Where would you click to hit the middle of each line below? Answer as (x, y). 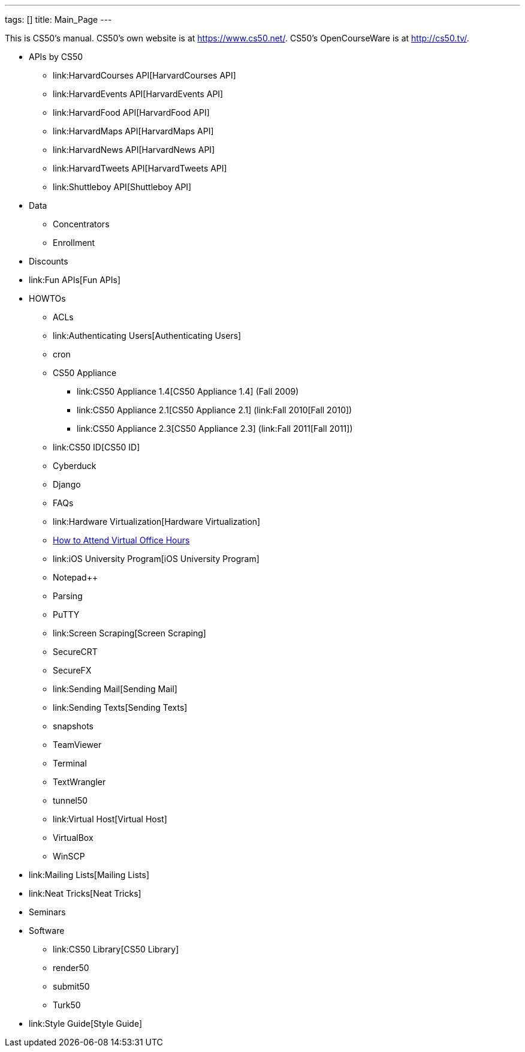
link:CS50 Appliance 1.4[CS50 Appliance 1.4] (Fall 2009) (188, 391)
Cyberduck (75, 466)
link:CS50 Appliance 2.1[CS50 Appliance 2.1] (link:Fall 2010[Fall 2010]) (215, 410)
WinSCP (69, 856)
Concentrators (81, 224)
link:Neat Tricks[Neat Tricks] (85, 893)
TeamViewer (77, 745)
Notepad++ (76, 577)
